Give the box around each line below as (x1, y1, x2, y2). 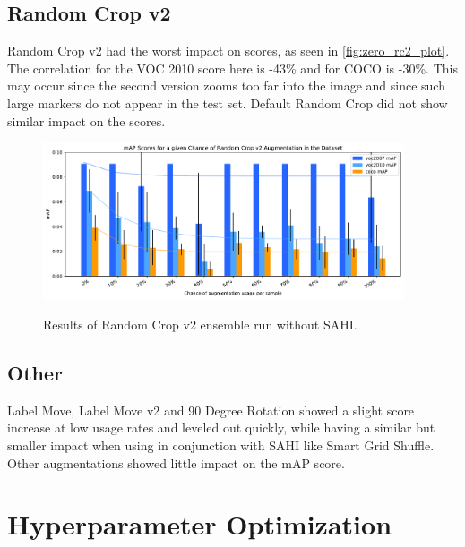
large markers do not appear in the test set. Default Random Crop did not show (7, 93, 448, 112)
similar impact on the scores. (7, 111, 166, 130)
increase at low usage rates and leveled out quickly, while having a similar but (7, 418, 435, 437)
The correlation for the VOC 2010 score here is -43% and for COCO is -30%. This (7, 58, 458, 77)
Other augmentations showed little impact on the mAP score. (7, 453, 345, 472)
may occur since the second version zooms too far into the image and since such (7, 76, 445, 95)
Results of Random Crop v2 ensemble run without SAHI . (43, 314, 357, 333)
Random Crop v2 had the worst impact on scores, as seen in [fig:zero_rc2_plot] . (7, 41, 450, 60)
